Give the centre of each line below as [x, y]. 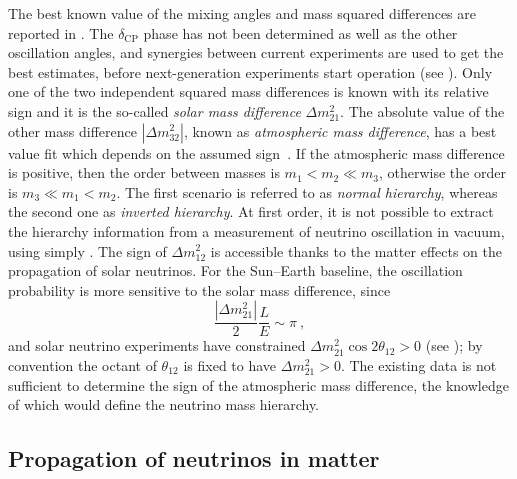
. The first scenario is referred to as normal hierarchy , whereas [307, 191]
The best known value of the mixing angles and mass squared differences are [242, 13]
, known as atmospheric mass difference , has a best [340, 130]
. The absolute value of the [422, 110]
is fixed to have [230, 364]
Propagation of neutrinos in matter [194, 458]
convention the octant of [82, 364]
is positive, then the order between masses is [144, 172]
